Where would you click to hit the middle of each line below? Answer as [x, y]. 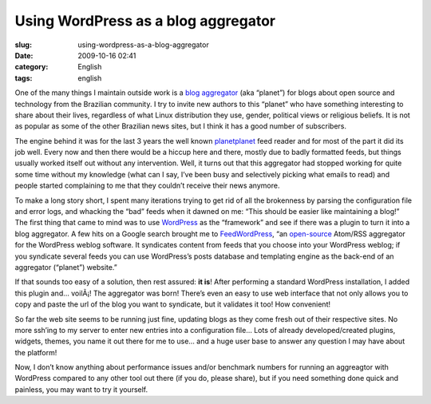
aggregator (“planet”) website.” [66, 267]
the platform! [36, 352]
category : [32, 67]
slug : [23, 45]
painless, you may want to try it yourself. [81, 389]
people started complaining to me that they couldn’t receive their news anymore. [147, 186]
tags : [24, 78]
